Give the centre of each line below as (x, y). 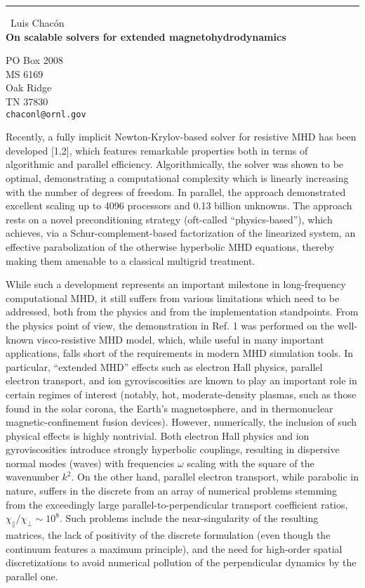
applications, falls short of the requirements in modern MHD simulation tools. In (180, 353)
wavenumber (32, 477)
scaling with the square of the (251, 463)
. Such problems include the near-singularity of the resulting (189, 518)
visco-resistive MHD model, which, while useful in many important (180, 339)
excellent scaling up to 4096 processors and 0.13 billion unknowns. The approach (179, 205)
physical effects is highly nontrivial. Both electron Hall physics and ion (158, 435)
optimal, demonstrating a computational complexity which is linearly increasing (177, 178)
